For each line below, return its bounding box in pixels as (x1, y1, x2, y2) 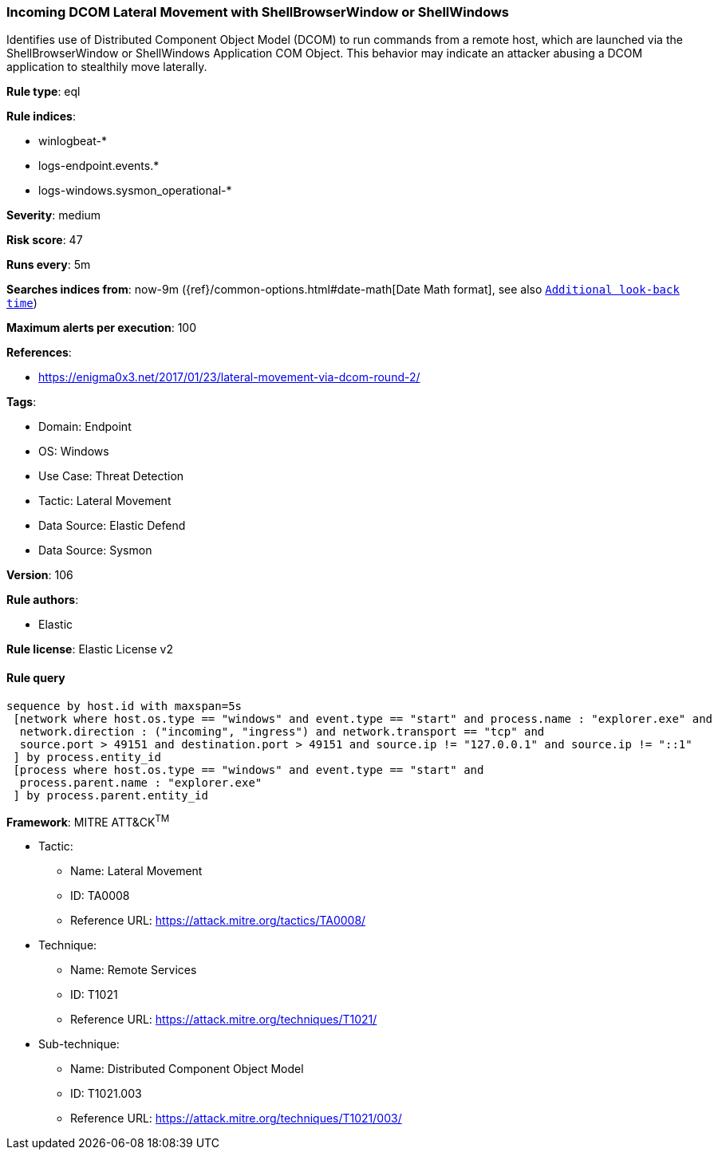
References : (6, 345, 72, 360)
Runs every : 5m (6, 258, 91, 272)
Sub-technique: (38, 1037, 120, 1051)
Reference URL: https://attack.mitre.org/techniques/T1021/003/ (70, 1111, 402, 1126)
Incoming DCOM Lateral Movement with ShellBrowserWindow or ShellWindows (6, 4, 510, 20)
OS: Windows (38, 444, 109, 459)
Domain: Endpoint (38, 420, 132, 434)
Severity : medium (6, 208, 101, 223)
